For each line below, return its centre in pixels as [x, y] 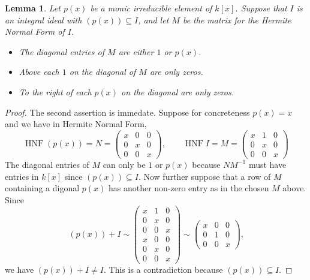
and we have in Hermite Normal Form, [76, 124]
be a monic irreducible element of [151, 8]
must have [267, 164]
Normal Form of [35, 31]
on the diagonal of [103, 72]
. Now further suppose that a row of [204, 176]
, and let [154, 19]
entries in [22, 176]
